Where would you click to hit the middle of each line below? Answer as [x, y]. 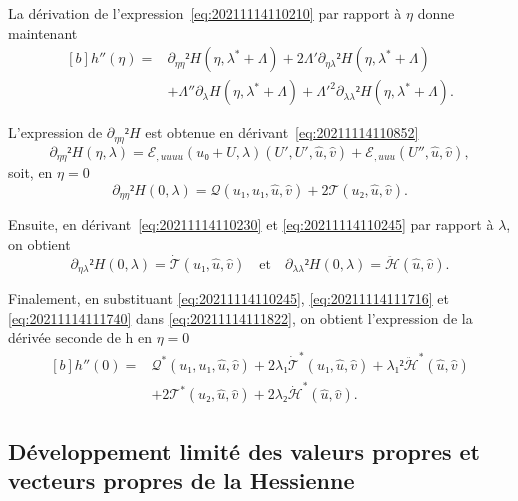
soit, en [30, 172]
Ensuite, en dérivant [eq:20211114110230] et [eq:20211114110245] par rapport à [251, 224]
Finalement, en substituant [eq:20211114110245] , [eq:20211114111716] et [229, 298]
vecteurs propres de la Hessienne [181, 480]
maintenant [43, 32]
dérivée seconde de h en [80, 337]
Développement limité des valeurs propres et [244, 450]
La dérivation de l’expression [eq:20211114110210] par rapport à [205, 13]
